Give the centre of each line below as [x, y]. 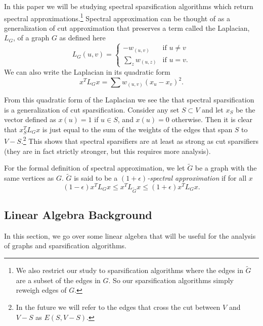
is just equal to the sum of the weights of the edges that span [137, 129]
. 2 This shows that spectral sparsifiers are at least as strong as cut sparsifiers [140, 140]
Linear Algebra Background [78, 215]
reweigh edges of [41, 290]
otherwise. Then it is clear [212, 119]
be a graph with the [226, 168]
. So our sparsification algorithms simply [171, 280]
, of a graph [31, 38]
